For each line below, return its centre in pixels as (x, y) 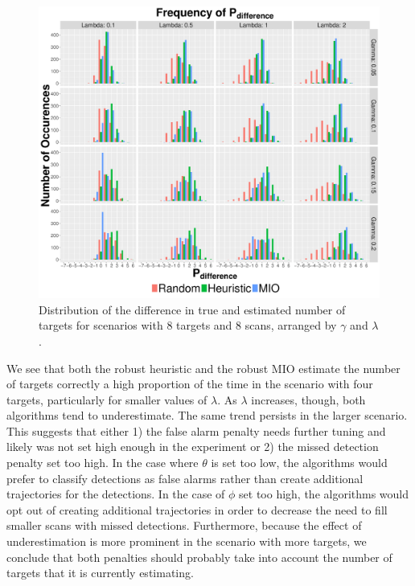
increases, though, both (308, 399)
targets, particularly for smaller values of (107, 399)
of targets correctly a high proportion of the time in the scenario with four (190, 384)
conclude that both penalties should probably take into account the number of (199, 557)
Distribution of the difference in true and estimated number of (192, 309)
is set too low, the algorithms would (299, 463)
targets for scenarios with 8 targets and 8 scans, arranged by (188, 325)
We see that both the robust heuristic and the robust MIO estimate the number (203, 368)
